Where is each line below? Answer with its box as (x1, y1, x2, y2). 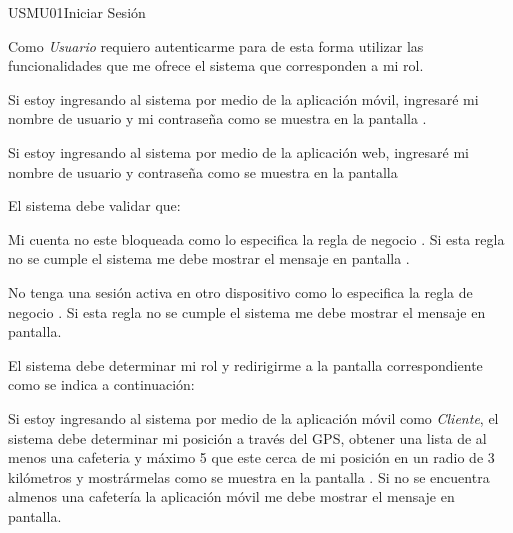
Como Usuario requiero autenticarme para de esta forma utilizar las (8, 35, 424, 56)
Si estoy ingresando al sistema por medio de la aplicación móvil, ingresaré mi (8, 88, 479, 109)
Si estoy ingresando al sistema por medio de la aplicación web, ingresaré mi (8, 141, 469, 162)
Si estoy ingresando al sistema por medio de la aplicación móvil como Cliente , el (8, 407, 499, 428)
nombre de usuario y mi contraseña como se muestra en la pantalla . (8, 108, 427, 129)
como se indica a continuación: (8, 374, 195, 395)
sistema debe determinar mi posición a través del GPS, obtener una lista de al (8, 427, 487, 448)
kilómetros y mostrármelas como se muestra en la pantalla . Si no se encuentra (8, 466, 490, 487)
